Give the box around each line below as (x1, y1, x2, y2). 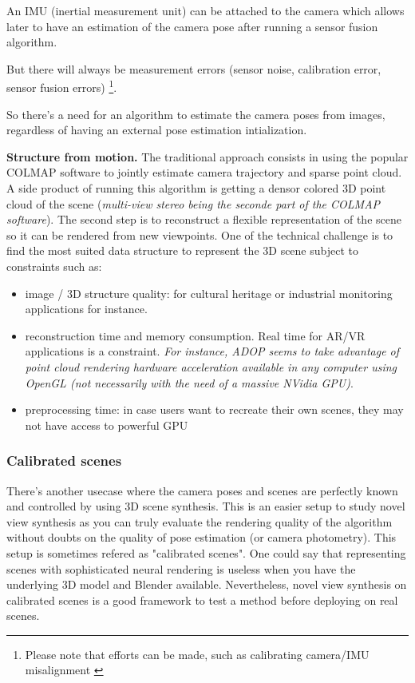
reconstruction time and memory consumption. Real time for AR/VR (25, 327, 366, 343)
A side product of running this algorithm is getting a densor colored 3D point (6, 180, 386, 196)
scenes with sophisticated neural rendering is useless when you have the (6, 560, 356, 577)
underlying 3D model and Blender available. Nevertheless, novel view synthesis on (6, 576, 407, 593)
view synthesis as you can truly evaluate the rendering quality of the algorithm (6, 513, 393, 530)
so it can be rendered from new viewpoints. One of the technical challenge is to (6, 226, 393, 243)
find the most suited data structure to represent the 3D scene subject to (6, 242, 358, 259)
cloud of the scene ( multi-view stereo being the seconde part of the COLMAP (6, 195, 381, 212)
